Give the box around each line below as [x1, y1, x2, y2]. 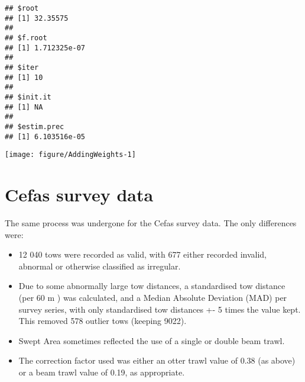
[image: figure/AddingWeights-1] [5, 150, 136, 159]
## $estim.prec [5, 122, 64, 131]
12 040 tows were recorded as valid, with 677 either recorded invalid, [18, 248, 267, 261]
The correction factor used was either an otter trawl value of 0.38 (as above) [18, 354, 296, 367]
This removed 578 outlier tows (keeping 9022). [18, 314, 187, 327]
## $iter [5, 63, 39, 72]
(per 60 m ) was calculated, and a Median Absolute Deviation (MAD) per [18, 291, 287, 303]
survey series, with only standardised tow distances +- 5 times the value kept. [18, 303, 301, 315]
